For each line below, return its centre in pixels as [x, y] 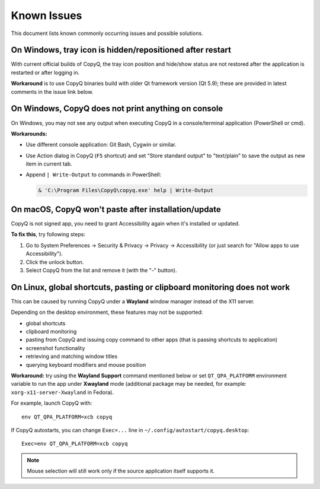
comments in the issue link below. [52, 91]
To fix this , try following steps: [48, 234]
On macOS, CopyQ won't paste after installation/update [116, 209]
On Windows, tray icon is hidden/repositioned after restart [121, 50]
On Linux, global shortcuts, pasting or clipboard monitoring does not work [151, 287]
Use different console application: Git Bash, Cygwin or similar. [101, 145]
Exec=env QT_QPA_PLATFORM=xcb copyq [75, 444]
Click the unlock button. [55, 262]
